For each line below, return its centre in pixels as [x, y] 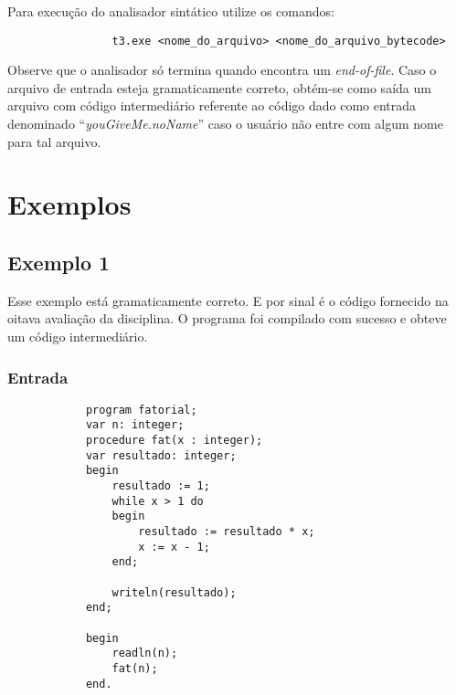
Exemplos [69, 204]
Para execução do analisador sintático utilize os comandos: [171, 11]
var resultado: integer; [161, 455]
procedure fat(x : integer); [174, 441]
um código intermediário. [78, 336]
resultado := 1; [161, 486]
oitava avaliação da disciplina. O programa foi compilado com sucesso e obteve [227, 318]
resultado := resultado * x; [227, 532]
